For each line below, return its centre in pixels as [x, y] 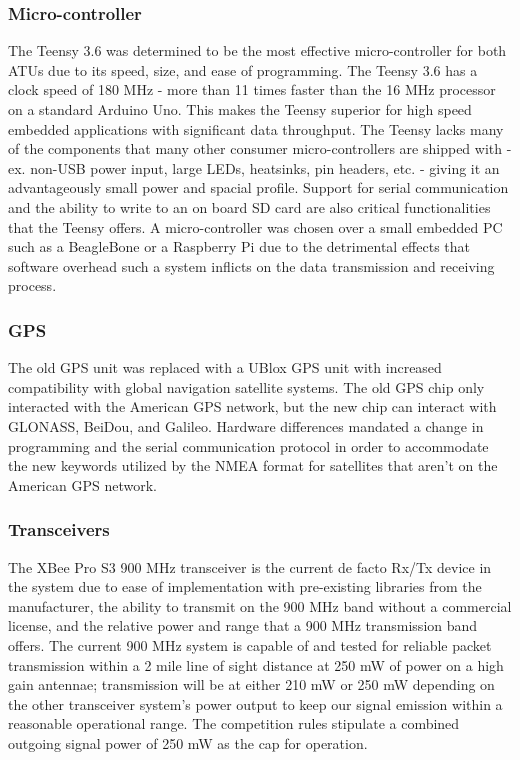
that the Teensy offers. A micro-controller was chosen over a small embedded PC [255, 226]
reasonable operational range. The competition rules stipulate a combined [234, 723]
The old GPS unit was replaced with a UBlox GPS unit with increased [225, 367]
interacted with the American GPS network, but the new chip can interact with [252, 406]
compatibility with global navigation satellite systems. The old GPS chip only [246, 386]
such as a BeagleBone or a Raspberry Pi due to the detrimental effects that [239, 246]
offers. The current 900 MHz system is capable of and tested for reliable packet [250, 644]
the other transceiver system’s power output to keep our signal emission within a [255, 703]
